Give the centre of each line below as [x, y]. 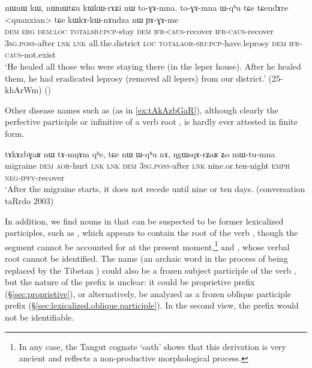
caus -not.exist [30, 54]
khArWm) [23, 90]
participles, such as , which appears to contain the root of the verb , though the [151, 233]
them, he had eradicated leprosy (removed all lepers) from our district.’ [135, 78]
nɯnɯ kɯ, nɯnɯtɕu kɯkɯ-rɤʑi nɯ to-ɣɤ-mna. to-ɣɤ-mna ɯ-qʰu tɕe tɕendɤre [146, 7]
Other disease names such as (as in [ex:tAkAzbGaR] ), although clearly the [142, 110]
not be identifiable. [40, 317]
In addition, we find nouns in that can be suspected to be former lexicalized [144, 221]
